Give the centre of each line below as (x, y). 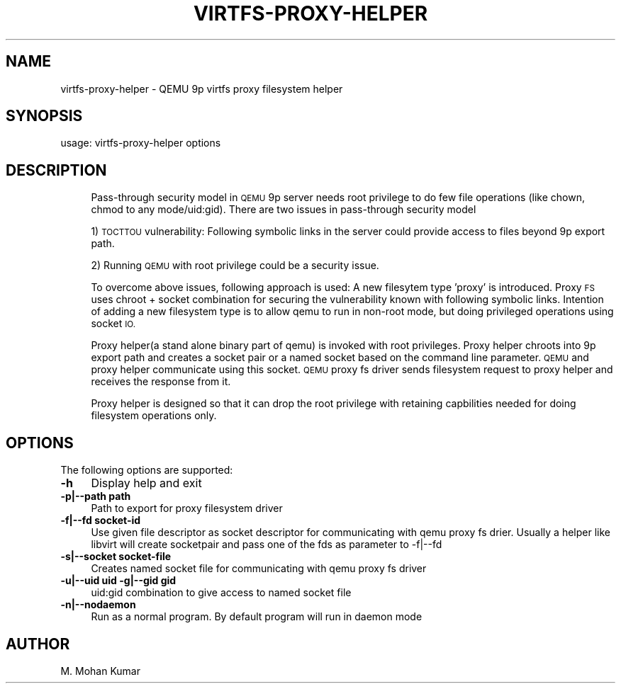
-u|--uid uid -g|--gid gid (118, 581)
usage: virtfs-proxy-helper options (141, 143)
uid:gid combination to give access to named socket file (221, 593)
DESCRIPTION (56, 170)
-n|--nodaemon (98, 605)
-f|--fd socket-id (101, 520)
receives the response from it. (161, 382)
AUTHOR (38, 644)
